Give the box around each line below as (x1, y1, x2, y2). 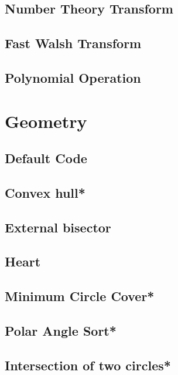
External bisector (5, 218, 111, 236)
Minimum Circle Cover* (5, 287, 155, 305)
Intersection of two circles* (5, 356, 171, 374)
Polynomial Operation (5, 68, 141, 86)
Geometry (5, 109, 87, 133)
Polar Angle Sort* (5, 322, 117, 340)
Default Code (5, 149, 87, 167)
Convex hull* (5, 183, 85, 201)
